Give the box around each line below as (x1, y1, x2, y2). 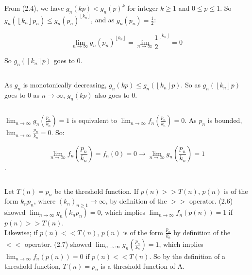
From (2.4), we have (4, 3, 64, 13)
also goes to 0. (95, 90, 137, 100)
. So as (181, 80, 201, 90)
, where (34, 196, 56, 206)
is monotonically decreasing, (23, 80, 107, 90)
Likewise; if (4, 227, 38, 237)
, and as (91, 15, 115, 25)
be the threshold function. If (54, 186, 138, 196)
